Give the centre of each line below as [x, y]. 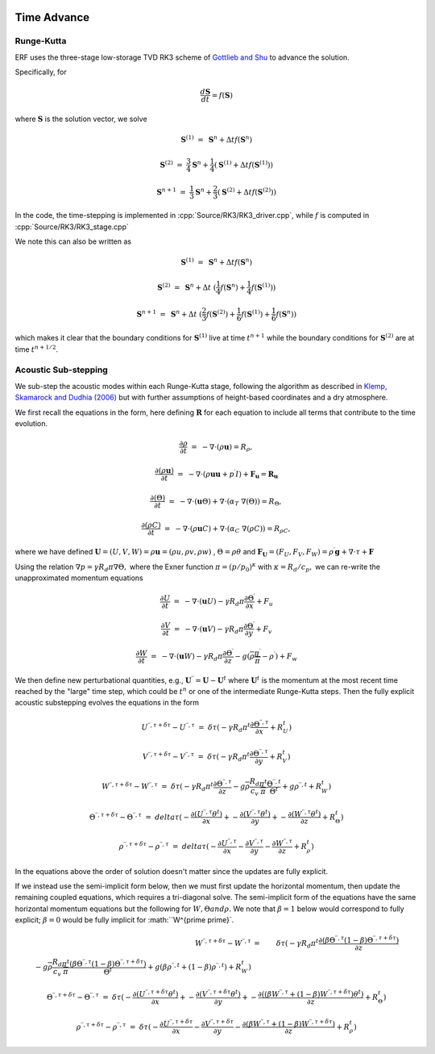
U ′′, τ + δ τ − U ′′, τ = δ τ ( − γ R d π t [196, 727]
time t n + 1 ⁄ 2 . [37, 349]
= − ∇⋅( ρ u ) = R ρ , [222, 448]
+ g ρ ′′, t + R [302, 786]
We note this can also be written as [73, 241]
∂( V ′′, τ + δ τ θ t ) [218, 993]
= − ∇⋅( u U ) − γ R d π [209, 602]
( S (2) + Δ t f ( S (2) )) [247, 191]
